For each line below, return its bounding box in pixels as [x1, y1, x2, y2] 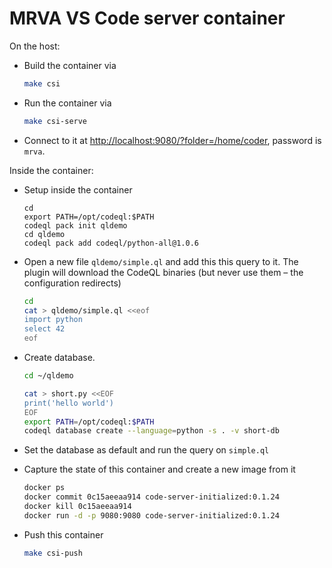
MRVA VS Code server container [9, 7, 286, 30]
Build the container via [23, 59, 117, 71]
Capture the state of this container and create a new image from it [23, 463, 296, 476]
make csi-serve [23, 116, 88, 126]
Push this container [23, 528, 104, 541]
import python [23, 315, 83, 325]
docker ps [23, 483, 66, 493]
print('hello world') [23, 398, 114, 408]
